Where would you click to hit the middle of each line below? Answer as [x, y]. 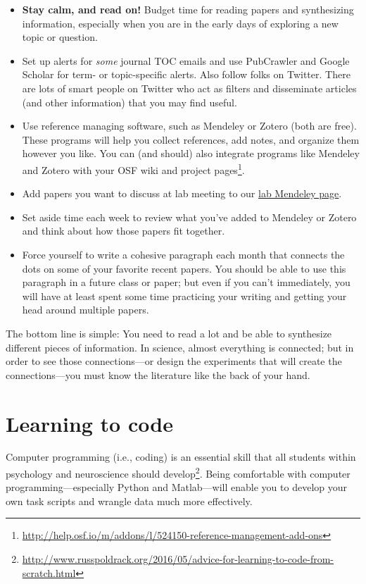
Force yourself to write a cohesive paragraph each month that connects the [183, 254]
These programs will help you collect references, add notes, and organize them [191, 139]
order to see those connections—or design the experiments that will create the [174, 361]
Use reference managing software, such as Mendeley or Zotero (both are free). [189, 126]
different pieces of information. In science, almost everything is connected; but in [180, 347]
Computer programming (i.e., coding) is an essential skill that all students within [181, 457]
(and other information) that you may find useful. [130, 102]
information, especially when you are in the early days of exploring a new [180, 23]
